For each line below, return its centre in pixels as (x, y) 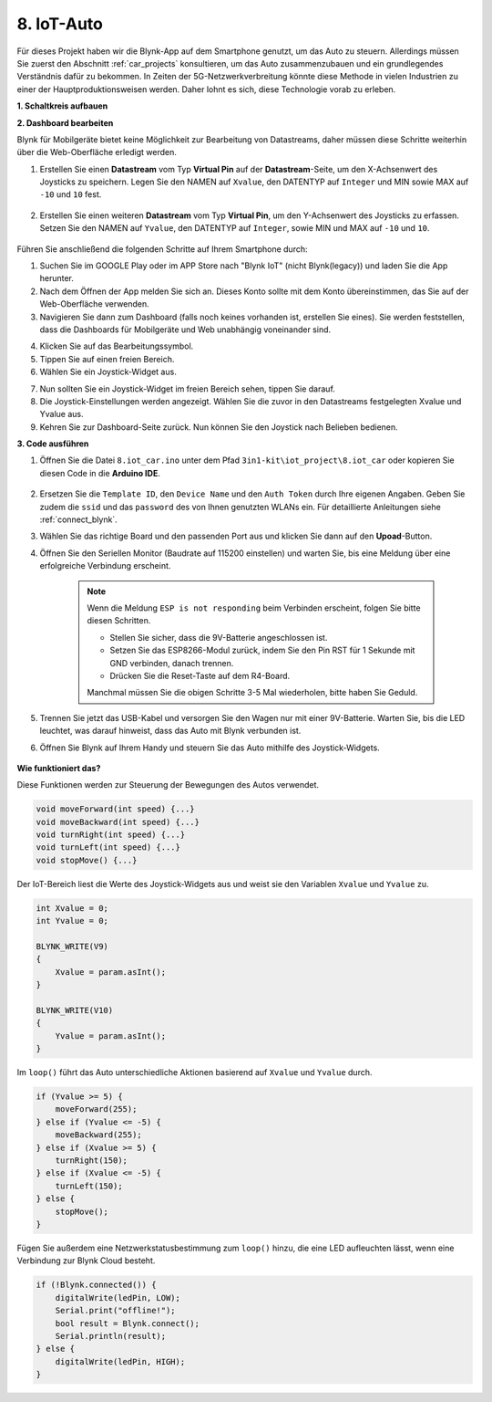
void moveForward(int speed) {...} (115, 809)
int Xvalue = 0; (72, 908)
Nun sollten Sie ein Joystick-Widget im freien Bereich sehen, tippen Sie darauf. (188, 389)
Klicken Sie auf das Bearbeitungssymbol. (117, 346)
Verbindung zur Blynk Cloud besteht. (86, 1261)
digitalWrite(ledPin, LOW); (118, 1297)
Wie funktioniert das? (59, 768)
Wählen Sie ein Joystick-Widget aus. (108, 372)
